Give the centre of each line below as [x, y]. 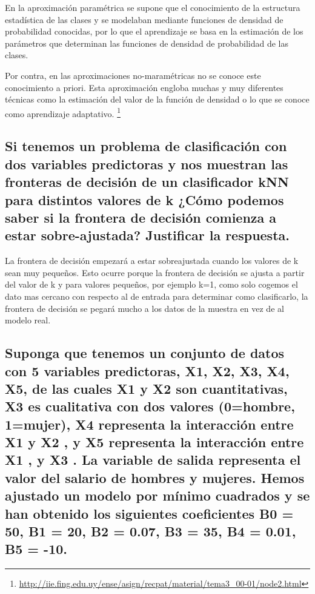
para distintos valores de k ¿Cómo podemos [144, 199]
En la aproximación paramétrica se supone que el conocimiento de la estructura [153, 7]
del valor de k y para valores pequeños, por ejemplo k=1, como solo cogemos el [151, 284]
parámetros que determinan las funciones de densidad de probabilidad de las [147, 43]
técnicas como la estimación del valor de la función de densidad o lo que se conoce [157, 99]
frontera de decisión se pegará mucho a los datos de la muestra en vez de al [144, 308]
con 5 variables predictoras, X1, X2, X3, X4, [147, 370]
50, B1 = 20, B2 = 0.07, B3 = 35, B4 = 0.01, [151, 531]
